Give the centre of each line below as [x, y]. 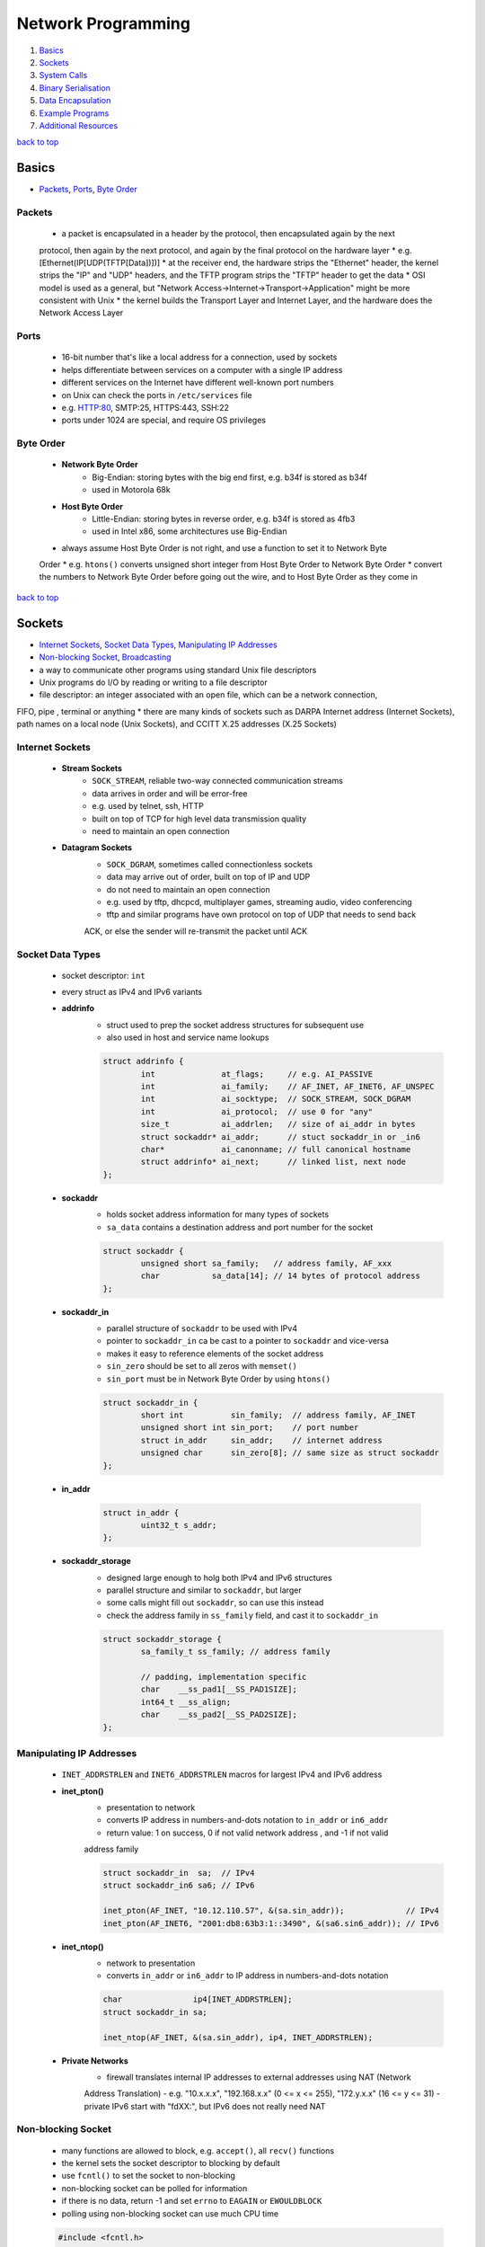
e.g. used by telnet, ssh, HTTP [148, 806]
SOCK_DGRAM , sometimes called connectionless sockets [210, 864]
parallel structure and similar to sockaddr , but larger [204, 1590]
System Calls [63, 75]
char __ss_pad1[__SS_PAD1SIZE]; [219, 1689]
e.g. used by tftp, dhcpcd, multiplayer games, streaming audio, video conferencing [259, 901]
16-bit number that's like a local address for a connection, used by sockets [199, 357]
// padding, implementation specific [224, 1677]
